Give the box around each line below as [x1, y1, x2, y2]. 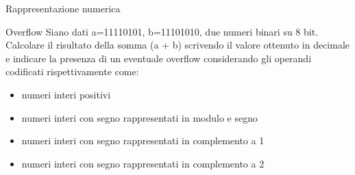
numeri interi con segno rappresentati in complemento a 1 [21, 133, 265, 148]
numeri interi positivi [21, 87, 111, 101]
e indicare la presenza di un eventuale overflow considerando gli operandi [5, 51, 312, 65]
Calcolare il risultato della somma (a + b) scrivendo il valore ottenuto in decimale [5, 38, 350, 52]
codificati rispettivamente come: [5, 64, 139, 79]
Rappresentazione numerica [5, 1, 121, 15]
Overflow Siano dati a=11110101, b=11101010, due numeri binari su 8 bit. [5, 24, 319, 38]
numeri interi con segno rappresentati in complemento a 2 [21, 156, 265, 170]
